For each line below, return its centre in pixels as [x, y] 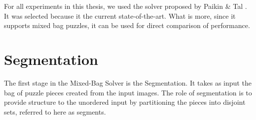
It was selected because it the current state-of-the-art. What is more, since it [120, 15]
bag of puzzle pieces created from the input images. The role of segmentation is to [128, 92]
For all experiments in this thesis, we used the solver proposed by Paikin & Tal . [126, 6]
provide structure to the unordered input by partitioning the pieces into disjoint [125, 102]
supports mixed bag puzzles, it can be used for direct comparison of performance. [127, 25]
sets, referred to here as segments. [55, 111]
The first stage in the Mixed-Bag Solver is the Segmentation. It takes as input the [128, 82]
